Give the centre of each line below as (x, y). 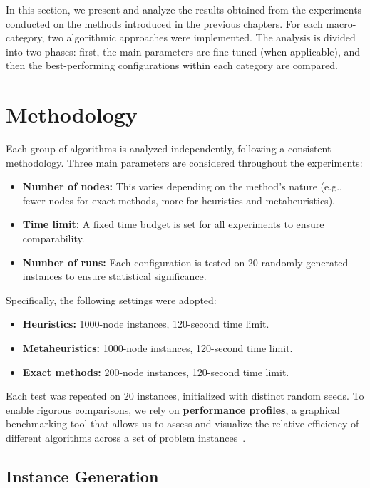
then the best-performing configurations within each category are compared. (172, 65)
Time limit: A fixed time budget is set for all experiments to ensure (173, 224)
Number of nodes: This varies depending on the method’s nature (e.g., (182, 186)
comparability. (53, 238)
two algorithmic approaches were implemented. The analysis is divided (202, 37)
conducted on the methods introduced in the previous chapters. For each (164, 23)
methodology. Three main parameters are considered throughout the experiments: (184, 162)
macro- (341, 23)
